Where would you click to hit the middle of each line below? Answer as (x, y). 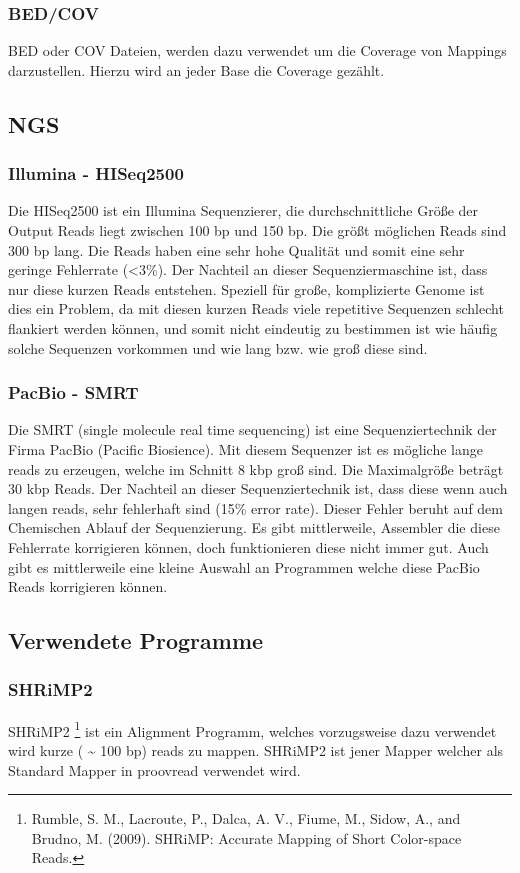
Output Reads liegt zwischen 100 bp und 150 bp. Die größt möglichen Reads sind (257, 230)
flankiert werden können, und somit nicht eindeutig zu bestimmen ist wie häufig (253, 327)
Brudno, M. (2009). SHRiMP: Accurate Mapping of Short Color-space (246, 837)
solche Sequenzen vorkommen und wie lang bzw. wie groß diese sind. (218, 347)
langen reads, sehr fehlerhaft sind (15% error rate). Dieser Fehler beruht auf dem (255, 507)
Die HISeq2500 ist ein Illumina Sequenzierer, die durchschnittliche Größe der (243, 210)
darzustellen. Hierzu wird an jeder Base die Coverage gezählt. (196, 69)
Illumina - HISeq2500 (96, 173)
